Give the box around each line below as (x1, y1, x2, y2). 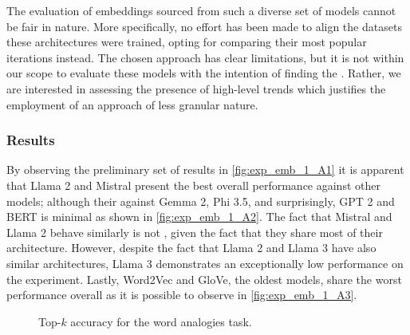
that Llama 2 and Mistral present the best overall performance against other (6, 176, 380, 193)
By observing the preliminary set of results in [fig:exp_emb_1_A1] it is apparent (6, 161, 404, 178)
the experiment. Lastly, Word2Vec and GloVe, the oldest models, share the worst (6, 270, 402, 287)
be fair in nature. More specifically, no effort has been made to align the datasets (6, 18, 402, 34)
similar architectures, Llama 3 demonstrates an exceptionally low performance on (6, 254, 404, 271)
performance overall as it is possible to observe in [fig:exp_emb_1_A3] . (6, 286, 357, 303)
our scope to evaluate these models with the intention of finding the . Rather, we (6, 65, 401, 81)
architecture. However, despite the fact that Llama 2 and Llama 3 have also (6, 239, 376, 256)
